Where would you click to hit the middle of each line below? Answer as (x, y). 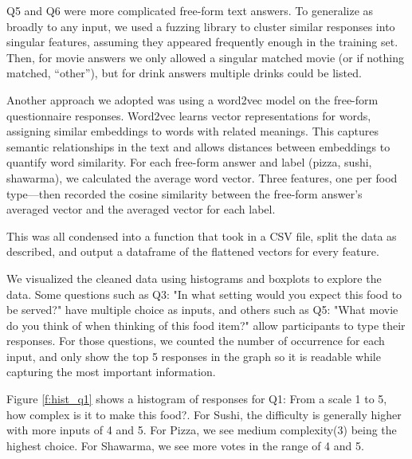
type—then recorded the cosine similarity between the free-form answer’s (184, 193)
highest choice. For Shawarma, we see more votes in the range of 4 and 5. (185, 445)
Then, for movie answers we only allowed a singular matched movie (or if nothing (205, 57)
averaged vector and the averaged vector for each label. (141, 209)
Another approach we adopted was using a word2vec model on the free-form (192, 99)
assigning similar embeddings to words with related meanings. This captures (193, 131)
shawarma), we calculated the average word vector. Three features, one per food (202, 177)
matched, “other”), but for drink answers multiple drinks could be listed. (184, 73)
